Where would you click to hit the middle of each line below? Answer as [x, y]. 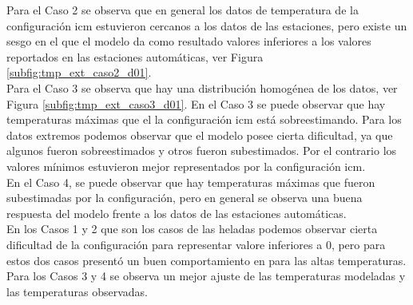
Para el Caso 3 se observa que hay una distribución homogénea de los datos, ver [202, 87]
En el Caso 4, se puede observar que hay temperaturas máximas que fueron [191, 182]
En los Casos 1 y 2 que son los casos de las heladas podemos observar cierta [192, 229]
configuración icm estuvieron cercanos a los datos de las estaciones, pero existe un [207, 25]
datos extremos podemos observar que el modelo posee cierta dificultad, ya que [200, 135]
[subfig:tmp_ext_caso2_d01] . [79, 72]
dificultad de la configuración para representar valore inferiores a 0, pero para [196, 244]
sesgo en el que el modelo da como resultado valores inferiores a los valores [189, 41]
